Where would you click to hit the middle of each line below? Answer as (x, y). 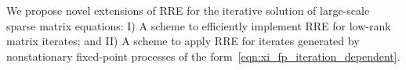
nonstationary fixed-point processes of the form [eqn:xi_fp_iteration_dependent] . (203, 56)
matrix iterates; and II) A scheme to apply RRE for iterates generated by (183, 41)
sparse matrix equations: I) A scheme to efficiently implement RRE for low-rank (199, 25)
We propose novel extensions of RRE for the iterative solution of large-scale (188, 10)
